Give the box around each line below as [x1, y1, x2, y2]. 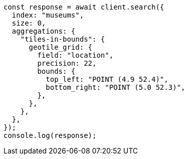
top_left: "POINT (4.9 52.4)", [46, 75, 168, 83]
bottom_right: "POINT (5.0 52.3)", [46, 83, 185, 91]
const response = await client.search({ [4, 3, 164, 11]
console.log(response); [4, 131, 97, 139]
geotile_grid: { [29, 43, 93, 51]
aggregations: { [12, 27, 76, 35]
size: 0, [12, 19, 46, 27]
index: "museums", [12, 11, 84, 19]
